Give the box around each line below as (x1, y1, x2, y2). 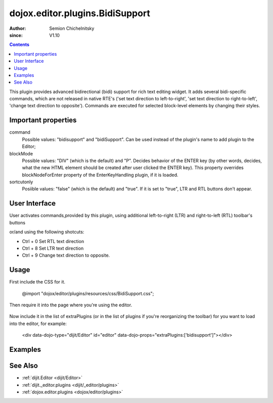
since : (9, 32, 23, 38)
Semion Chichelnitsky (49, 25, 95, 31)
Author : (9, 25, 26, 31)
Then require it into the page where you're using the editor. (9, 302, 132, 308)
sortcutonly (9, 179, 33, 185)
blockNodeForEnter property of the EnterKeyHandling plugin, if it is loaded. (22, 172, 179, 178)
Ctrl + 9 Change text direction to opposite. (22, 252, 110, 258)
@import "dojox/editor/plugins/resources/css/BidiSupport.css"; (22, 290, 154, 296)
